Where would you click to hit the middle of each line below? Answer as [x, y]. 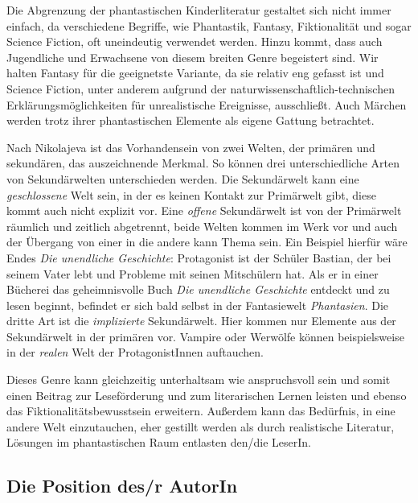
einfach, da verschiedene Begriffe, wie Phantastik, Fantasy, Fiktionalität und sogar [209, 25]
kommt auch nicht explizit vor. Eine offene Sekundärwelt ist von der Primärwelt [204, 210]
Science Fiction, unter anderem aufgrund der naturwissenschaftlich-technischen [201, 88]
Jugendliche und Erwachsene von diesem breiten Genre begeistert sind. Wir [193, 57]
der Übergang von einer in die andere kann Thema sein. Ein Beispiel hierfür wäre [207, 242]
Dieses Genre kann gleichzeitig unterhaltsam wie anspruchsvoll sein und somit [199, 379]
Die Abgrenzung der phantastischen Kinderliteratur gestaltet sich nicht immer [199, 10]
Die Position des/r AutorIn [122, 486]
